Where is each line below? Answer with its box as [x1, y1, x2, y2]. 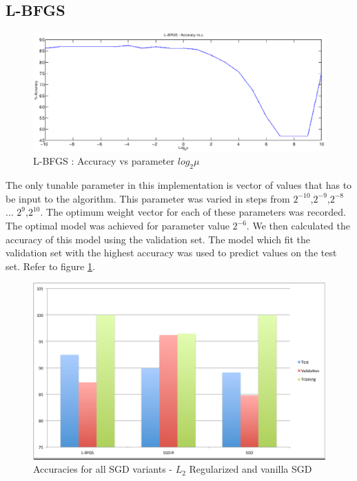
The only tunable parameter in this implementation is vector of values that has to [6, 178, 352, 192]
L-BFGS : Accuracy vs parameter [33, 154, 175, 168]
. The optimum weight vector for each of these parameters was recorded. [40, 205, 346, 219]
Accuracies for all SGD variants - [33, 462, 172, 476]
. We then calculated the [246, 218, 350, 233]
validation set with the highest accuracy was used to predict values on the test [6, 245, 337, 260]
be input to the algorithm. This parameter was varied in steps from [6, 191, 290, 205]
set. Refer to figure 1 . [6, 258, 95, 273]
